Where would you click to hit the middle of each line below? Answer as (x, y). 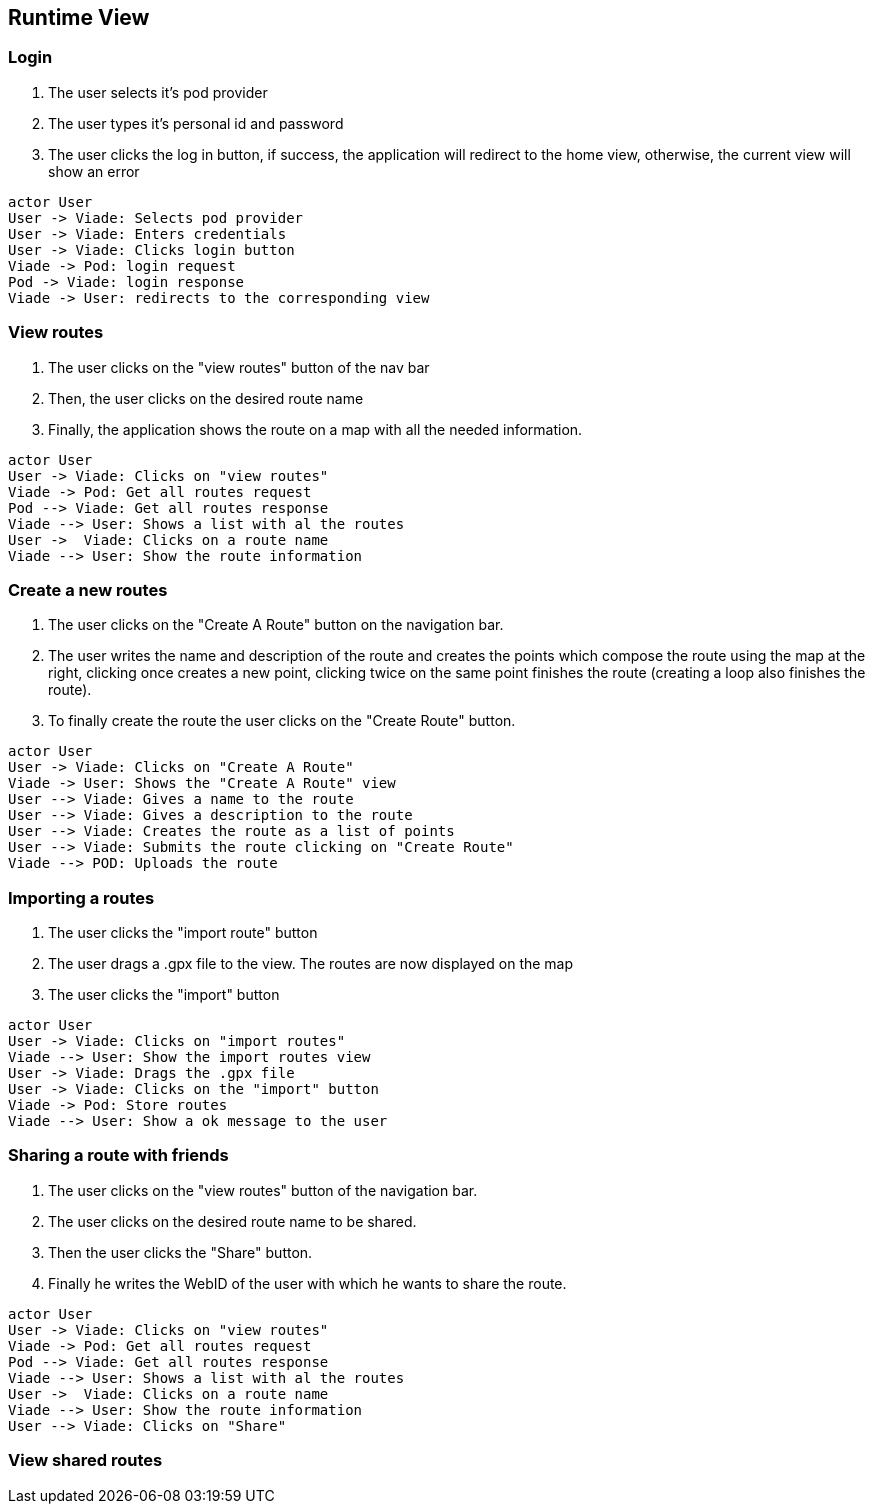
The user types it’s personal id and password (196, 123)
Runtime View (79, 17)
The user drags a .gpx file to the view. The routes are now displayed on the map (311, 964)
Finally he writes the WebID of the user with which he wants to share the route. (307, 1283)
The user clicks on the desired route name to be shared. (232, 1221)
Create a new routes (88, 589)
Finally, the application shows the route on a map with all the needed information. (315, 429)
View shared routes (85, 1460)
